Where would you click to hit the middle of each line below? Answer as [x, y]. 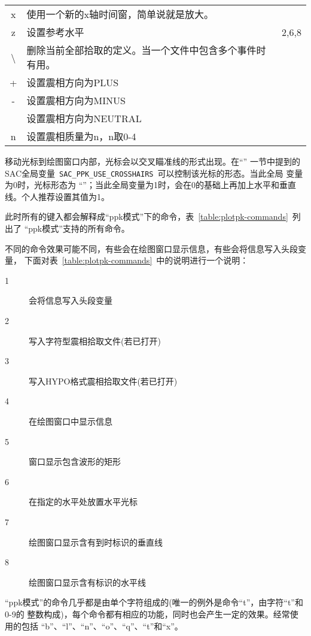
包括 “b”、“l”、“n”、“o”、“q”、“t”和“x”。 [102, 626]
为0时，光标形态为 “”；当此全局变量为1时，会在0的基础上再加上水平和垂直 [150, 185]
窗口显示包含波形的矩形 [75, 461]
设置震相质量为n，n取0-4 [81, 136]
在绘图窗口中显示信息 [71, 421]
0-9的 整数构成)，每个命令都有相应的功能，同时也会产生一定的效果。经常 [147, 614]
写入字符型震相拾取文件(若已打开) [95, 340]
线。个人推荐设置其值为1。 [57, 196]
